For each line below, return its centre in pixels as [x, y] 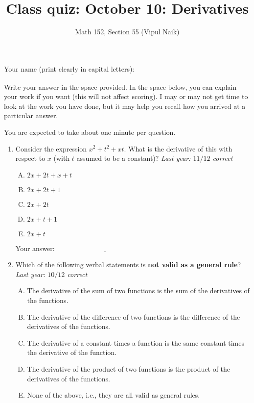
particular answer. [31, 115]
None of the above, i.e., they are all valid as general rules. [114, 395]
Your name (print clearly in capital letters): [69, 68]
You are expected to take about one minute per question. [90, 132]
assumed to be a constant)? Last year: [134, 158]
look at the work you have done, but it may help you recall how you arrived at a [125, 106]
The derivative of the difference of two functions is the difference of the [134, 316]
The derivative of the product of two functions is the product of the [129, 369]
